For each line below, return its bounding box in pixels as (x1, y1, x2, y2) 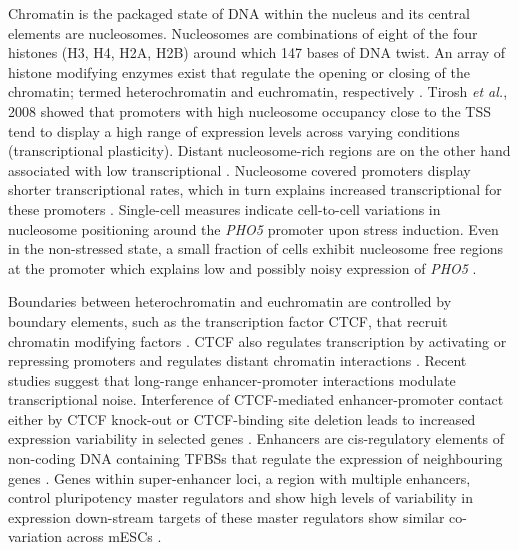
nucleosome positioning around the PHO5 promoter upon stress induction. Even (8, 218, 499, 239)
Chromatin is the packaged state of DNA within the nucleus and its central (8, 3, 470, 23)
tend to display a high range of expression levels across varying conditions (8, 120, 460, 141)
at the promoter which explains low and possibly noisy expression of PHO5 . (8, 257, 477, 278)
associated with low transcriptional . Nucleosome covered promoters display (8, 159, 471, 180)
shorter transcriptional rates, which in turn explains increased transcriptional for (8, 179, 502, 200)
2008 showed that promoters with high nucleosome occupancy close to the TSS (8, 100, 491, 121)
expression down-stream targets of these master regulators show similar (8, 506, 445, 527)
